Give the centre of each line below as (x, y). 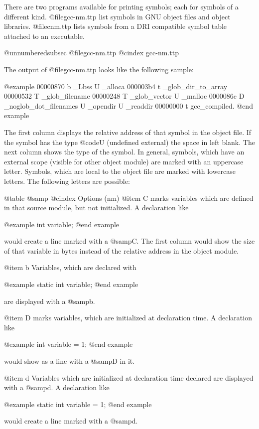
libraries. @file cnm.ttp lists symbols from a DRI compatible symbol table (116, 26)
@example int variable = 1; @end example (68, 344)
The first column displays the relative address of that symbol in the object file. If (128, 132)
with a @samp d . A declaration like (57, 387)
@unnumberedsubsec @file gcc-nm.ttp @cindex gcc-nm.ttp (91, 53)
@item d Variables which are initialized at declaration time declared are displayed (129, 377)
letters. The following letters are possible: (67, 181)
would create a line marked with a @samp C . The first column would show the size (129, 241)
